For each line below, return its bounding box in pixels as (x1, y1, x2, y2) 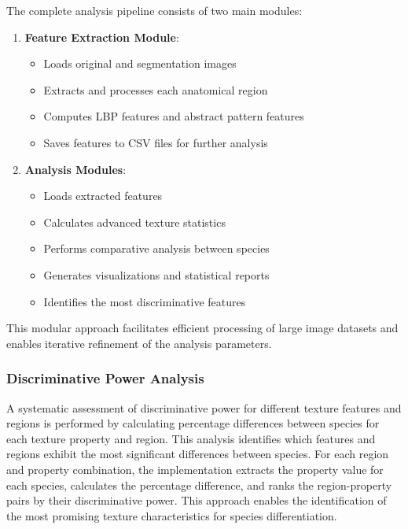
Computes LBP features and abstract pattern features (43, 108, 304, 124)
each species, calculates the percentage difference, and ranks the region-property (6, 476, 392, 493)
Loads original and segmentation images (43, 55, 237, 72)
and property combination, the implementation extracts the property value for (6, 461, 384, 477)
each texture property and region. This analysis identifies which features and (6, 430, 376, 446)
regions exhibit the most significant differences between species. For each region (6, 446, 389, 462)
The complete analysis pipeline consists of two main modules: (6, 2, 303, 18)
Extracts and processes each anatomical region (43, 81, 268, 98)
